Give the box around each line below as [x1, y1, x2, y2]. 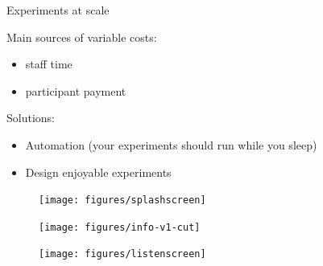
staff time [25, 55, 72, 72]
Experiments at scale [6, 2, 110, 18]
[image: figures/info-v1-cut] [39, 221, 201, 233]
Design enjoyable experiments [25, 163, 172, 180]
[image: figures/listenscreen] [39, 248, 206, 260]
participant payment [25, 82, 126, 99]
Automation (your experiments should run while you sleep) [25, 136, 317, 153]
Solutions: [6, 109, 55, 126]
